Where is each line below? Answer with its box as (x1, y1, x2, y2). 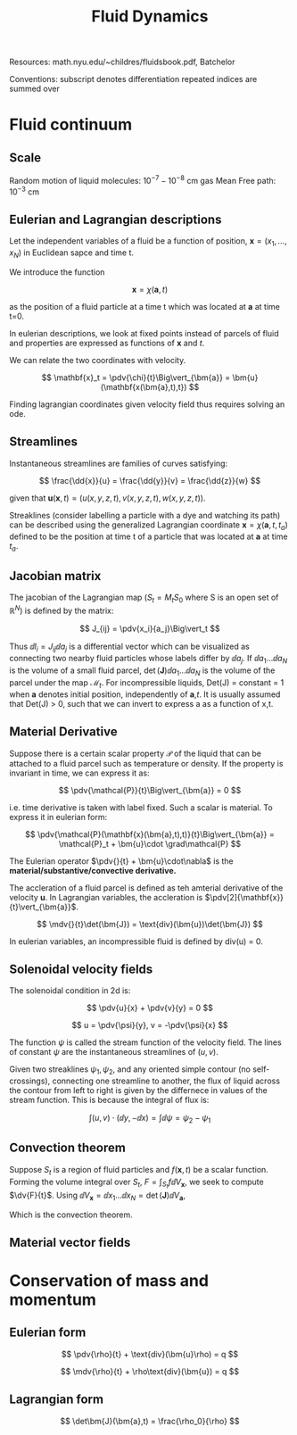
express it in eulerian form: (9, 811, 108, 822)
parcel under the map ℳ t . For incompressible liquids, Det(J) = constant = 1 (9, 676, 285, 690)
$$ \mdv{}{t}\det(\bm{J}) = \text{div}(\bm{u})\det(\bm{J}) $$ (37, 918, 263, 929)
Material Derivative (9, 725, 118, 740)
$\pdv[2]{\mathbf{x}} (204, 892, 284, 902)
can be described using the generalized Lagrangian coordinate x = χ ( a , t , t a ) (9, 519, 288, 532)
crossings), (9, 1075, 51, 1086)
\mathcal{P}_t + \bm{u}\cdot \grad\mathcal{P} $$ (58, 838, 242, 849)
